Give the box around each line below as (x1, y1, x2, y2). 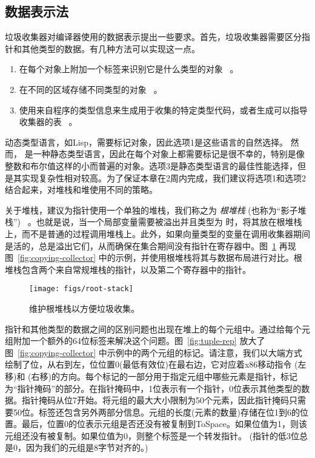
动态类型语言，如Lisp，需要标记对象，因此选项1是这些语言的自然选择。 (5, 135, 288, 148)
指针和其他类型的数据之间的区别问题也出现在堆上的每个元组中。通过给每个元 (5, 322, 310, 335)
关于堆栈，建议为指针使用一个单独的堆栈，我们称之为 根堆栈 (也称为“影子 (5, 203, 298, 216)
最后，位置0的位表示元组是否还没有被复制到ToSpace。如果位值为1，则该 (21, 417, 307, 430)
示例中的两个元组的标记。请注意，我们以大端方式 (107, 346, 302, 359)
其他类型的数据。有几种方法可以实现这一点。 (21, 42, 200, 55)
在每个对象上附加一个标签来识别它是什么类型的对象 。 (19, 62, 239, 75)
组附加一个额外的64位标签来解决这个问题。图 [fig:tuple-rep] (5, 334, 237, 347)
